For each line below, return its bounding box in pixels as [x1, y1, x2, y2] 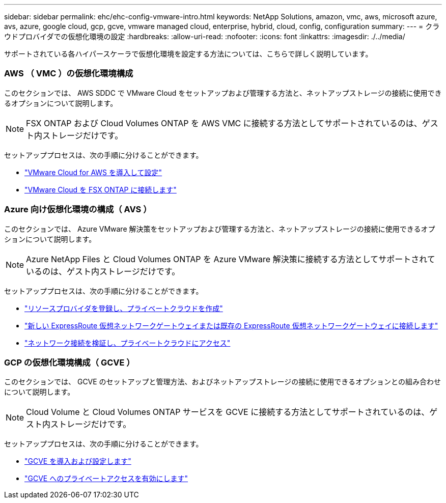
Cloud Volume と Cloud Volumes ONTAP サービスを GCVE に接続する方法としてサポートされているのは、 [26, 407, 430, 417]
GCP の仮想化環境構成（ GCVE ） [4, 357, 135, 368]
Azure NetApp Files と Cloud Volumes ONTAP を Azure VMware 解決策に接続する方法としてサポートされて [26, 254, 435, 264]
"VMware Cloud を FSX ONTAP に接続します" [24, 185, 177, 194]
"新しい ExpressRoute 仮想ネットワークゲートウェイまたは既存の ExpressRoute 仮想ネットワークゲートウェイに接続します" [24, 321, 438, 330]
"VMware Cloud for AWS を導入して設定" [24, 167, 162, 177]
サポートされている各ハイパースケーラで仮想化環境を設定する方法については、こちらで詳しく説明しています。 [4, 49, 373, 58]
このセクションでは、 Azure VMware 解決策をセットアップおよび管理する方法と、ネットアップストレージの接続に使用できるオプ [4, 224, 435, 233]
